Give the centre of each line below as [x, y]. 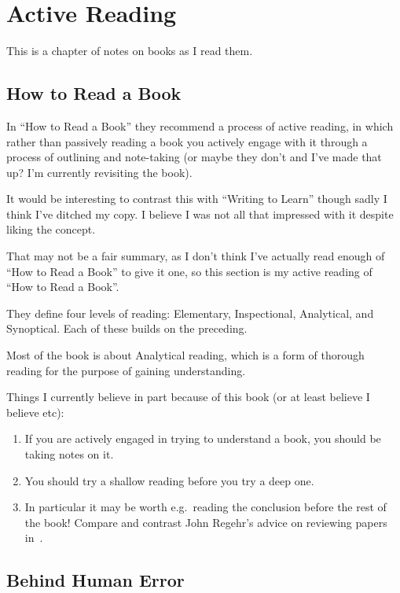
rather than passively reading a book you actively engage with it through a [187, 141]
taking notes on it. [69, 454]
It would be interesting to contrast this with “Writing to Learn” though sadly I [197, 199]
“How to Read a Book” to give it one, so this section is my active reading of [189, 271]
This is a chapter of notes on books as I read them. [130, 51]
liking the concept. [51, 229]
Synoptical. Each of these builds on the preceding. [127, 328]
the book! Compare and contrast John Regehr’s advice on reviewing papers [206, 522]
